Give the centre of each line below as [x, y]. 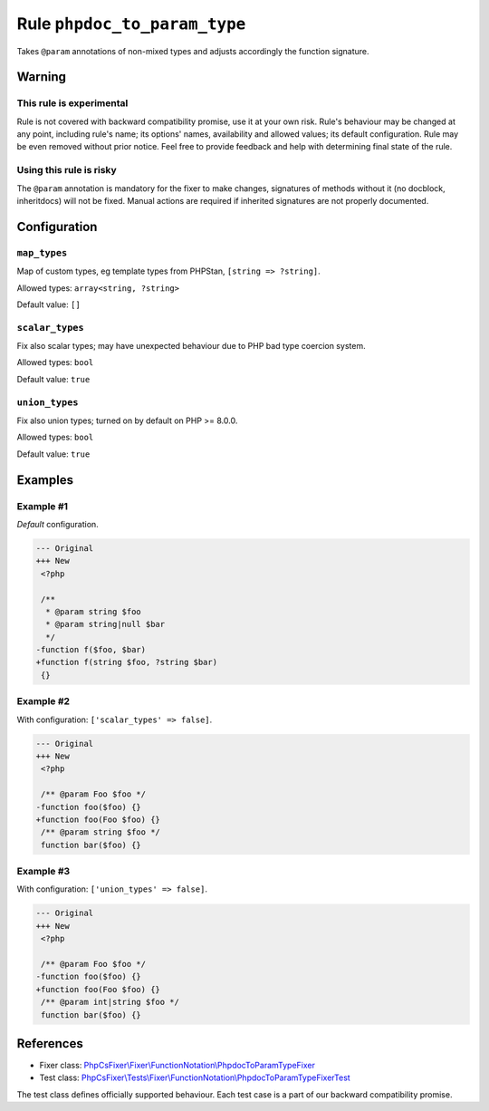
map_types [42, 252]
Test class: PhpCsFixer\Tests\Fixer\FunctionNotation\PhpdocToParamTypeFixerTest [195, 1077]
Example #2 [43, 701]
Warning [42, 77]
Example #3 [43, 872]
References [50, 1043]
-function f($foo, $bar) [91, 650]
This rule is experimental [72, 103]
